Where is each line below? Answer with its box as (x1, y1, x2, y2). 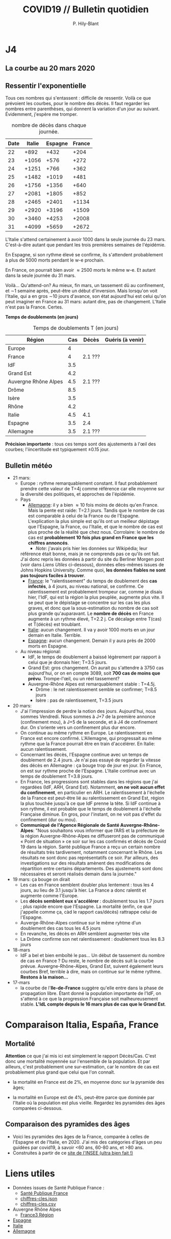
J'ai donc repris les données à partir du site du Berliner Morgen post (20, 556, 164, 562)
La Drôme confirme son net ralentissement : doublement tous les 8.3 (20, 936, 165, 942)
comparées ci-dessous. (12, 1105, 63, 1111)
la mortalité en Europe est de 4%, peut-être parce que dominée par (12, 1094, 155, 1100)
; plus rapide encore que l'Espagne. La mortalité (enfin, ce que (20, 903, 152, 910)
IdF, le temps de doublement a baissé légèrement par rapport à (28, 654, 161, 660)
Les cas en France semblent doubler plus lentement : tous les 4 (20, 881, 154, 888)
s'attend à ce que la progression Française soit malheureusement (20, 995, 158, 1002)
